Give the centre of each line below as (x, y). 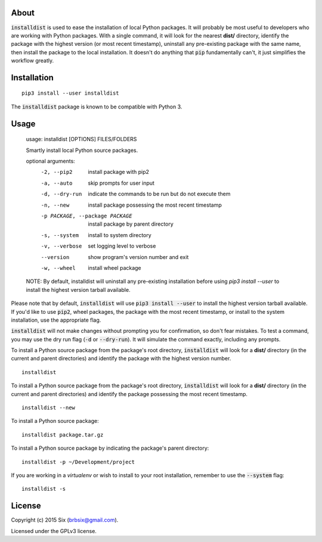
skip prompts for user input (121, 183)
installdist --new (49, 408)
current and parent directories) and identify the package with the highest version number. (121, 359)
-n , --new (55, 205)
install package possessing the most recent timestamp (155, 205)
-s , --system (60, 235)
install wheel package (114, 267)
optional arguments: (51, 161)
